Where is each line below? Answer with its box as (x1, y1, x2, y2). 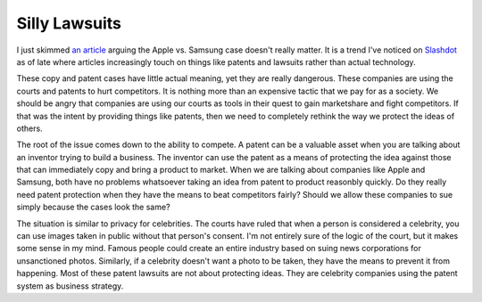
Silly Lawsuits (16, 13, 122, 33)
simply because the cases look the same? (16, 201, 170, 213)
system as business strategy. (16, 281, 124, 291)
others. (16, 123, 44, 134)
